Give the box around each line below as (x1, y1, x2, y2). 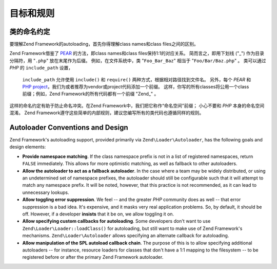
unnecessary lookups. (22, 189, 69, 195)
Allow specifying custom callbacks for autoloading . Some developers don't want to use (22, 218, 211, 224)
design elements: (9, 144, 46, 150)
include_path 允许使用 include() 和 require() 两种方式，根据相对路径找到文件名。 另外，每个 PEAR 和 (22, 76, 251, 82)
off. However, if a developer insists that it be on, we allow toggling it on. (22, 211, 174, 217)
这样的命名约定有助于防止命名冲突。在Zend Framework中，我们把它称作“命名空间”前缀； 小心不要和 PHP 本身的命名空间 (9, 102, 265, 109)
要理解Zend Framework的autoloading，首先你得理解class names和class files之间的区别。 (9, 41, 199, 47)
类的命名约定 (9, 27, 50, 36)
